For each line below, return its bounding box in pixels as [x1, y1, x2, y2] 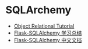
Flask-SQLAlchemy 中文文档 [13, 36, 82, 43]
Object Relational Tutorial [13, 22, 75, 29]
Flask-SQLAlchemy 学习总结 [13, 29, 82, 36]
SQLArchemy [5, 3, 72, 17]
